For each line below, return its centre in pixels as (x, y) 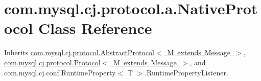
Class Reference (95, 28)
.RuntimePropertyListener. (186, 72)
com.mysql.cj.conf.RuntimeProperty (60, 72)
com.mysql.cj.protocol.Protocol (52, 62)
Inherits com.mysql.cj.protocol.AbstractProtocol (79, 52)
